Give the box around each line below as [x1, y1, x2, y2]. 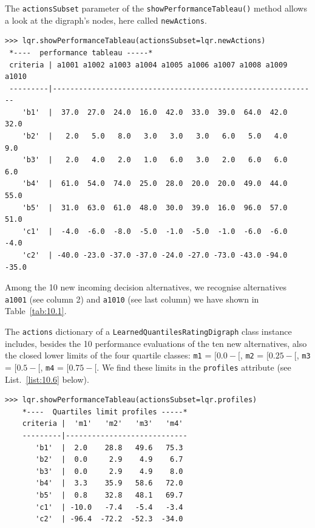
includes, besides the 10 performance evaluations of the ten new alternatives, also [5, 337, 307, 349]
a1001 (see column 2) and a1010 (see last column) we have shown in [5, 292, 259, 305]
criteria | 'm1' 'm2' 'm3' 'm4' [22, 419, 183, 428]
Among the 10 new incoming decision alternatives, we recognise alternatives [5, 281, 286, 293]
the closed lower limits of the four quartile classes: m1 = [5, 349, 212, 362]
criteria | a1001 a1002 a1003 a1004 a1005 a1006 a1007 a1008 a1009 [9, 60, 288, 69]
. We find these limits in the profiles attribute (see [97, 360, 291, 373]
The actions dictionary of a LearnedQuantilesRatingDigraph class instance [5, 325, 292, 338]
